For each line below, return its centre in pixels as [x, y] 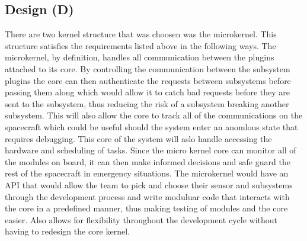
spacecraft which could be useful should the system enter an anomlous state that [151, 126]
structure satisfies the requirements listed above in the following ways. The [140, 45]
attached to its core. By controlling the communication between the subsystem [148, 68]
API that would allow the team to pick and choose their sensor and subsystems [149, 184]
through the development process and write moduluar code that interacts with [147, 196]
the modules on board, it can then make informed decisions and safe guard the [148, 161]
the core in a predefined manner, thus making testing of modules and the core [146, 208]
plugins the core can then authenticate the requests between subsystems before [148, 80]
